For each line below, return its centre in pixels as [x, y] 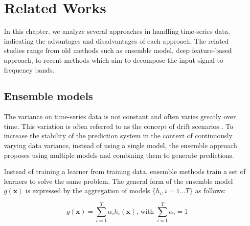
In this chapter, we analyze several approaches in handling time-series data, [117, 31]
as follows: [210, 190]
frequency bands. [29, 69]
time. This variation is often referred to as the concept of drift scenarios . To [119, 126]
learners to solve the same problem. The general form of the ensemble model [118, 181]
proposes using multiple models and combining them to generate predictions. [119, 155]
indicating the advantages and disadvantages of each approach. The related [116, 40]
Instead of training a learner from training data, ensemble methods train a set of [125, 171]
